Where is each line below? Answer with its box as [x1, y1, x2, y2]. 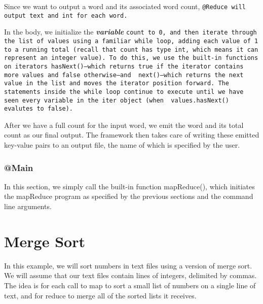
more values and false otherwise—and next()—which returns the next [4, 71, 244, 79]
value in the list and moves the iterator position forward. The [4, 80, 229, 87]
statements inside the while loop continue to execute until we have [4, 88, 244, 95]
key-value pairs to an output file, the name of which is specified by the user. [4, 140, 240, 150]
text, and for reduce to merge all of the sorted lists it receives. [4, 290, 197, 300]
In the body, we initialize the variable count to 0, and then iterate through [4, 26, 257, 37]
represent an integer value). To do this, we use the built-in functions [4, 54, 258, 62]
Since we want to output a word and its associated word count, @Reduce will [4, 1, 246, 11]
